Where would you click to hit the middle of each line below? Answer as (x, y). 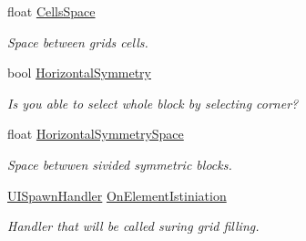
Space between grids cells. (78, 42)
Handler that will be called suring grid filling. (133, 226)
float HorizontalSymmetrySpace (96, 134)
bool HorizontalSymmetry (79, 73)
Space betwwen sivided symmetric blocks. (120, 164)
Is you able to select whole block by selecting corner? (153, 103)
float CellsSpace (51, 11)
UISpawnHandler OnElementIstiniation (117, 195)
